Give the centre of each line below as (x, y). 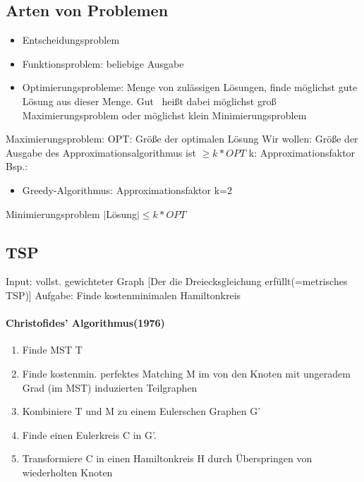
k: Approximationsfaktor (302, 152)
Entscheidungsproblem (71, 40)
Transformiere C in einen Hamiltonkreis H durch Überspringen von (167, 458)
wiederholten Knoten (67, 472)
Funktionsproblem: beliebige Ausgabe (103, 63)
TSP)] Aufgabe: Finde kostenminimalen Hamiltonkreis (123, 295)
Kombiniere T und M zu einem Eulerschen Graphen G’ (141, 411)
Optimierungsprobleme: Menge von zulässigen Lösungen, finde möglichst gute (190, 87)
